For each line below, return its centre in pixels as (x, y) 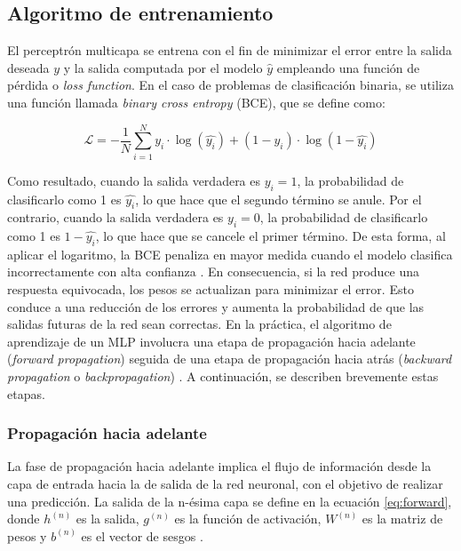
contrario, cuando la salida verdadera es (115, 217)
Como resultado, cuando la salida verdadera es (134, 180)
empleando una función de (348, 67)
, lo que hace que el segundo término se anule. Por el (278, 199)
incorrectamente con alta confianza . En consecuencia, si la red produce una (214, 272)
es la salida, (107, 519)
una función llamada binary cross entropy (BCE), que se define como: (196, 102)
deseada (28, 67)
